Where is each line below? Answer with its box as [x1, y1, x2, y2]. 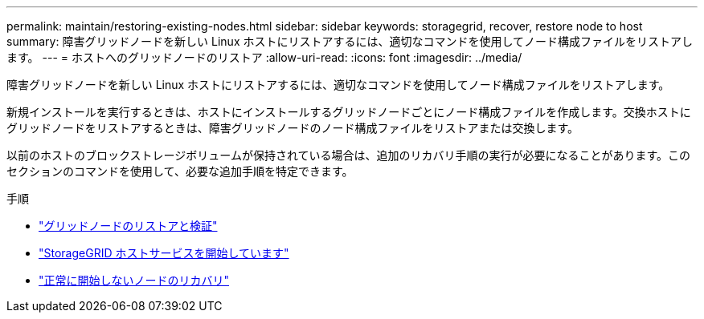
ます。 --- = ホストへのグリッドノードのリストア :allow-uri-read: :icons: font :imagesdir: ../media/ [6, 50, 522, 64]
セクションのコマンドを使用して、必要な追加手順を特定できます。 [6, 164, 354, 178]
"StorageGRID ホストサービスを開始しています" [39, 246, 289, 260]
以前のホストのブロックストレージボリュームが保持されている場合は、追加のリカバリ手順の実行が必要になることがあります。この [6, 148, 691, 162]
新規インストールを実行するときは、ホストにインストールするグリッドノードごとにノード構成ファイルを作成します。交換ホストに [6, 105, 691, 119]
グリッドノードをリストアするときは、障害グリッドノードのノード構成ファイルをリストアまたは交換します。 [6, 121, 579, 135]
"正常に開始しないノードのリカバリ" [39, 273, 230, 287]
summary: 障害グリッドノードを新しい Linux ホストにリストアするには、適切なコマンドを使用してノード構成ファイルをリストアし [6, 34, 694, 48]
